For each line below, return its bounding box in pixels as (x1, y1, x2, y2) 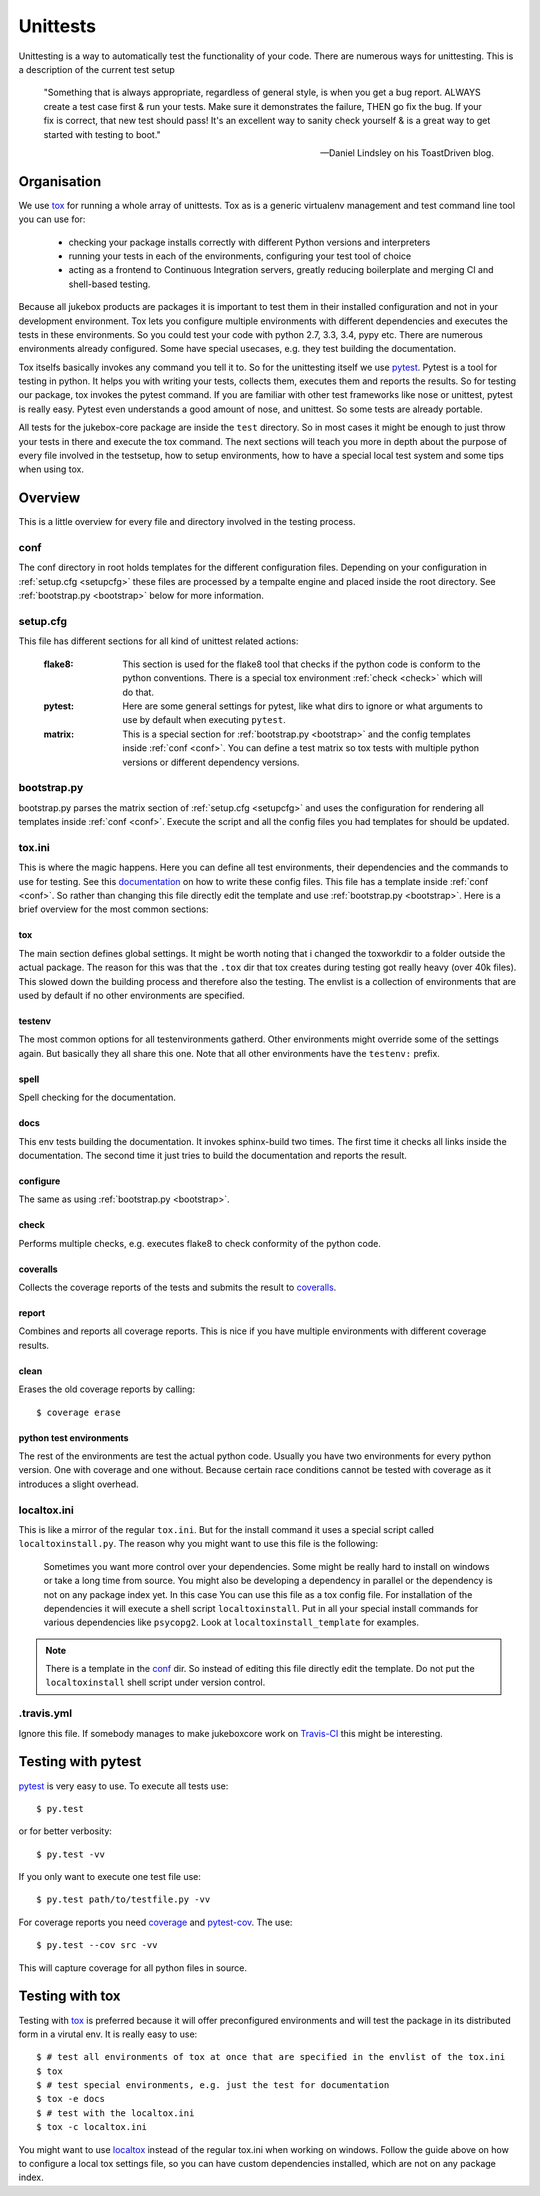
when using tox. (18, 463, 85, 475)
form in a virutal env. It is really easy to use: (18, 2028, 198, 2040)
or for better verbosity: (18, 1825, 112, 1837)
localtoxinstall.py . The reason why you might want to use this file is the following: (18, 1538, 379, 1550)
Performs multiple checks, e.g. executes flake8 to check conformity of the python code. (18, 1237, 382, 1249)
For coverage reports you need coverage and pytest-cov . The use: (18, 1916, 293, 1928)
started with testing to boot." (43, 128, 162, 140)
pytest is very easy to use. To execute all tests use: (18, 1780, 229, 1792)
